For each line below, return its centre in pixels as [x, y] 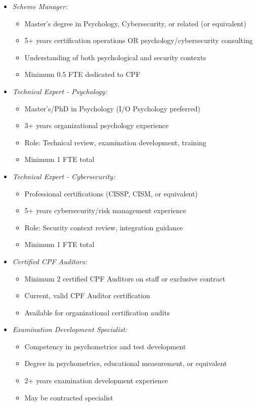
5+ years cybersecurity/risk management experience [105, 210]
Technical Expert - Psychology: [60, 91]
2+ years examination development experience [96, 380]
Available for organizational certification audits [97, 312]
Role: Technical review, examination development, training [115, 142]
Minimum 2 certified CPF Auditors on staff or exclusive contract [125, 278]
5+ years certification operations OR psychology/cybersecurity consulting [139, 40]
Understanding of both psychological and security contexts [115, 57]
